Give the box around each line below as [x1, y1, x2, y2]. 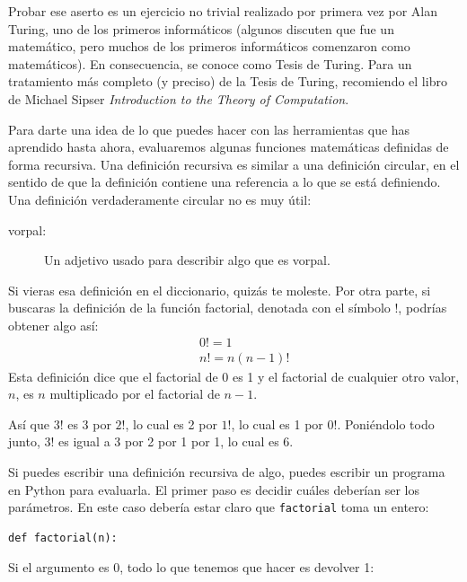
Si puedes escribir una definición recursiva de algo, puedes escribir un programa [8, 462, 445, 481]
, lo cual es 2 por [125, 414, 217, 433]
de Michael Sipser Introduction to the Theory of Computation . [8, 89, 349, 108]
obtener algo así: [8, 315, 99, 334]
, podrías [398, 298, 447, 317]
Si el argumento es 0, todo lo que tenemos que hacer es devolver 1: [8, 558, 374, 577]
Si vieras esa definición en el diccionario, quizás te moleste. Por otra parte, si [8, 280, 431, 299]
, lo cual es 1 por [231, 414, 323, 433]
